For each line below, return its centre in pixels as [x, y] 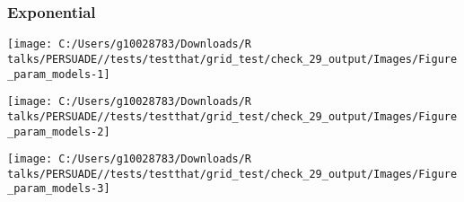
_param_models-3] [59, 189]
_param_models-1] [59, 74]
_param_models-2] [59, 132]
